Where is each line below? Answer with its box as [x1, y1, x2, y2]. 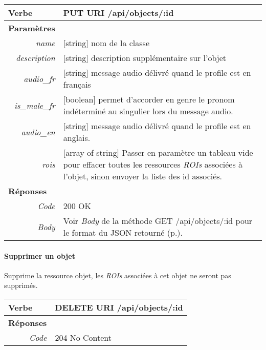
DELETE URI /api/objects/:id [55, 301, 183, 313]
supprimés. [4, 280, 38, 291]
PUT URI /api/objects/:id [63, 7, 174, 18]
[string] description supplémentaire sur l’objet [63, 52, 227, 64]
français [63, 78, 91, 90]
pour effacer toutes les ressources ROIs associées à [63, 158, 243, 170]
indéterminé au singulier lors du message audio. [63, 105, 233, 117]
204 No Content [55, 331, 112, 343]
